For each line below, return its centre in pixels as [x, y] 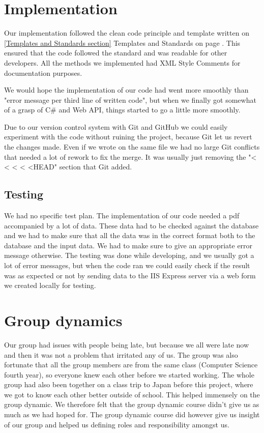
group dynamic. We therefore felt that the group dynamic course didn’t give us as [132, 404]
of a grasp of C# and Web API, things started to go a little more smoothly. [122, 110]
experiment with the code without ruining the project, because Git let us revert [128, 137]
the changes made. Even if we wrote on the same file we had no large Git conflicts [132, 147]
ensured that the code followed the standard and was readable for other [116, 53]
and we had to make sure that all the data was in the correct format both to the [130, 235]
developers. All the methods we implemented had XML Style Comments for [122, 62]
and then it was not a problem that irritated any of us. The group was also [121, 354]
